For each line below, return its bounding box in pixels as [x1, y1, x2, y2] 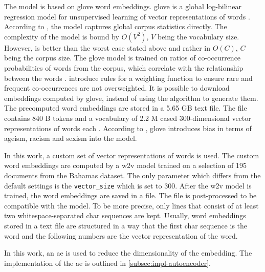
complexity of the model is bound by [4, 31, 119, 41]
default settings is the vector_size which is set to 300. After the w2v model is [4, 180, 252, 191]
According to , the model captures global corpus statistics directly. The [4, 21, 227, 32]
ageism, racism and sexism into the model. [4, 133, 137, 143]
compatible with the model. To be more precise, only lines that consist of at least [4, 200, 259, 211]
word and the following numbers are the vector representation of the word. [4, 230, 238, 241]
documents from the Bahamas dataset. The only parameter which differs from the [4, 170, 261, 180]
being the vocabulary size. [157, 31, 239, 41]
